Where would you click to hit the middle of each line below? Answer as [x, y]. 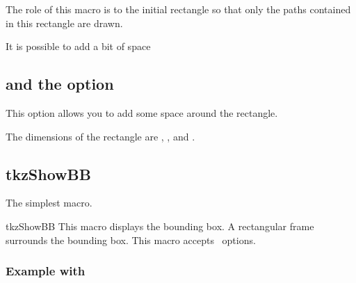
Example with [46, 271]
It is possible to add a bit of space [78, 46]
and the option [60, 84]
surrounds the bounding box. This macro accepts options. [131, 240]
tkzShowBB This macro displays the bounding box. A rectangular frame [160, 226]
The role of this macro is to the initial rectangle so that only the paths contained [178, 9]
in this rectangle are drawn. [64, 23]
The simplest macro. [49, 203]
